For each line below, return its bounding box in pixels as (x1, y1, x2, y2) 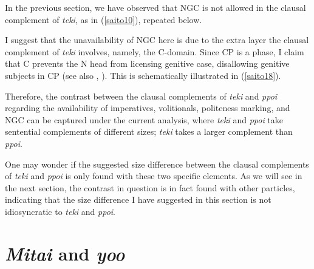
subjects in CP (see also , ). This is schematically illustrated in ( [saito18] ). (5, 69, 281, 81)
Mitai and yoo (5, 240, 125, 266)
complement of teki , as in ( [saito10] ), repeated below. (5, 13, 202, 26)
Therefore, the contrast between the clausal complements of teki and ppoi (5, 89, 278, 102)
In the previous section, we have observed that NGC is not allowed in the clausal (5, 1, 306, 13)
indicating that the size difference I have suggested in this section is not (5, 193, 271, 206)
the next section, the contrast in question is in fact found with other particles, (5, 181, 295, 194)
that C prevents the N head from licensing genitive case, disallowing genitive (5, 57, 290, 70)
